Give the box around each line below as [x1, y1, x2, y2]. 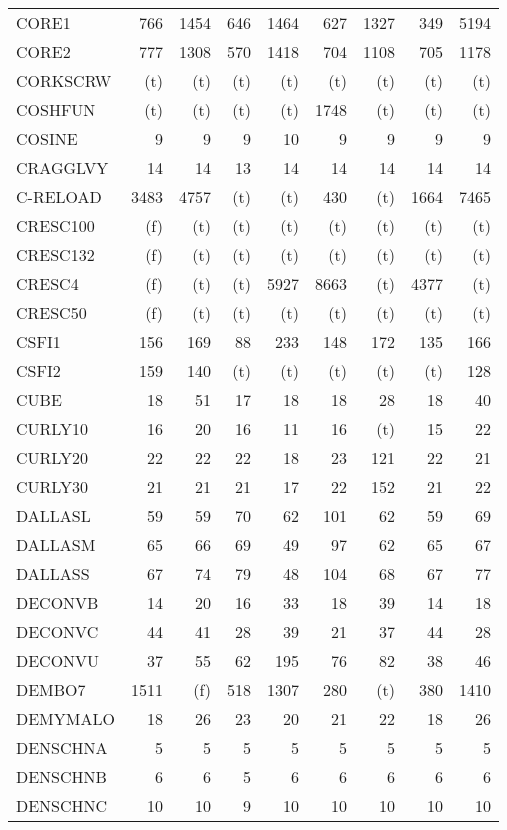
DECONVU [16, 649, 100, 672]
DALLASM [16, 533, 96, 556]
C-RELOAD [16, 185, 102, 208]
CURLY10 [16, 417, 89, 440]
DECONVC [16, 620, 99, 643]
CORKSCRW [16, 69, 112, 92]
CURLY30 [16, 475, 89, 498]
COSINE [16, 127, 78, 150]
